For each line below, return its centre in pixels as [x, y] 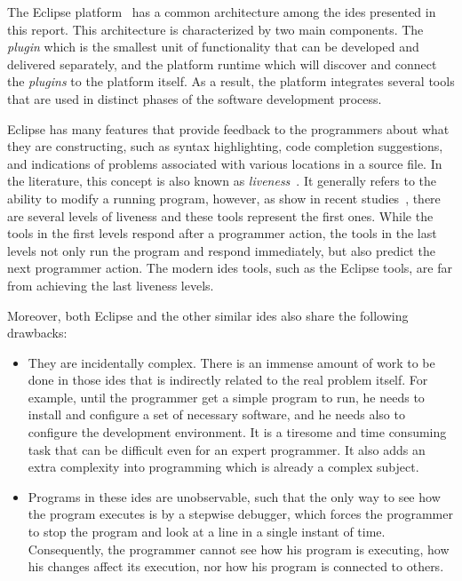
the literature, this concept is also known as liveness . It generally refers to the [222, 181]
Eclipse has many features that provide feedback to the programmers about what [228, 128]
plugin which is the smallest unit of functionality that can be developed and [213, 47]
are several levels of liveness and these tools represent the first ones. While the [220, 215]
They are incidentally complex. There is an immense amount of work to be [231, 362]
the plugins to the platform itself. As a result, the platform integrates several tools [231, 81]
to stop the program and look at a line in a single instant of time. [207, 532]
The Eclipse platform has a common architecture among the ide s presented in [222, 12]
